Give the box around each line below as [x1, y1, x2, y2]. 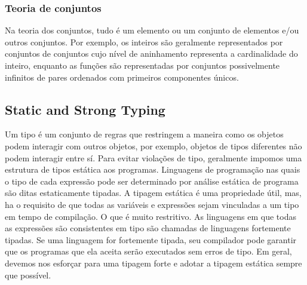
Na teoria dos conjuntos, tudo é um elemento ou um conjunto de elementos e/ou [5, 24, 299, 36]
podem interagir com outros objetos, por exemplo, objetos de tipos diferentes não [5, 139, 302, 152]
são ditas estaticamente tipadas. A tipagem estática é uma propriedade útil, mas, [5, 186, 302, 199]
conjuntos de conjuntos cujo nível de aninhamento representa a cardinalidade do [5, 47, 298, 60]
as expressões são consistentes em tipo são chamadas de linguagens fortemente [5, 222, 291, 234]
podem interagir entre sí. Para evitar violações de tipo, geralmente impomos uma [5, 151, 302, 164]
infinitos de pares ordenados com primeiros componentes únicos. [5, 71, 239, 83]
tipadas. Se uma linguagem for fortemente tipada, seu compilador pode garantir [5, 233, 297, 246]
